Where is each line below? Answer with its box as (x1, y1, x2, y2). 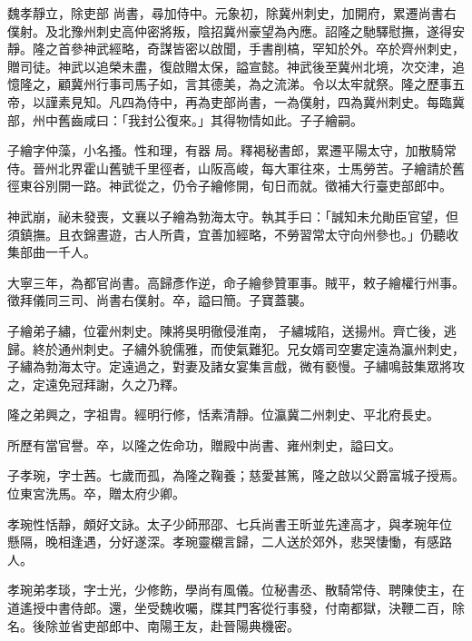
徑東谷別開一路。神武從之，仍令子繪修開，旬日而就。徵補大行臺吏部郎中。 (7, 176, 452, 195)
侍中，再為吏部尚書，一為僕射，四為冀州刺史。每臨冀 (146, 92, 465, 111)
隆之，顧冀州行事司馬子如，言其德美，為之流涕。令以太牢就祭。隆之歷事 (19, 74, 452, 94)
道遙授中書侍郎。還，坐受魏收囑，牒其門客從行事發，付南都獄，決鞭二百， (7, 598, 452, 617)
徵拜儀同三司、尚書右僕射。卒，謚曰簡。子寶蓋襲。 (7, 291, 312, 310)
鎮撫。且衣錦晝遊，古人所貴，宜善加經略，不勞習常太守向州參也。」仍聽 (19, 224, 446, 243)
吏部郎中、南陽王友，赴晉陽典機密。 (83, 616, 300, 635)
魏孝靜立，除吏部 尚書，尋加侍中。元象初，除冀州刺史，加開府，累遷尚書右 (7, 4, 457, 22)
